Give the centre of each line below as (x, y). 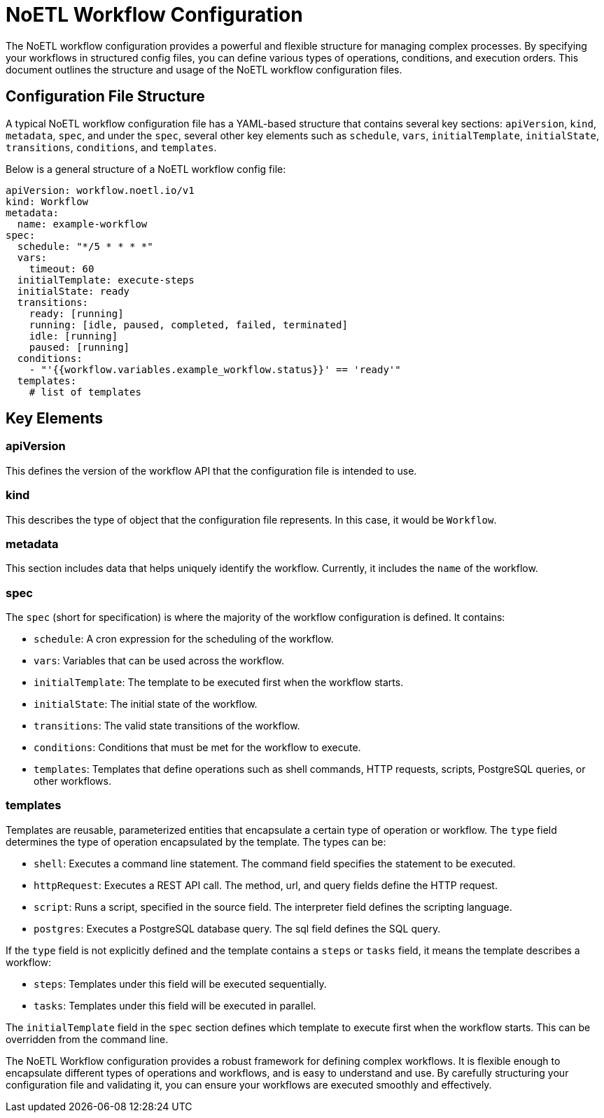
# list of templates (85, 392)
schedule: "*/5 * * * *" (85, 246)
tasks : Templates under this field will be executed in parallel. (175, 1005)
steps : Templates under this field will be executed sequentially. (180, 984)
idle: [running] (73, 336)
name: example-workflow (82, 224)
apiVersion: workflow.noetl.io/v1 (100, 190)
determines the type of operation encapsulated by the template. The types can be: (196, 841)
